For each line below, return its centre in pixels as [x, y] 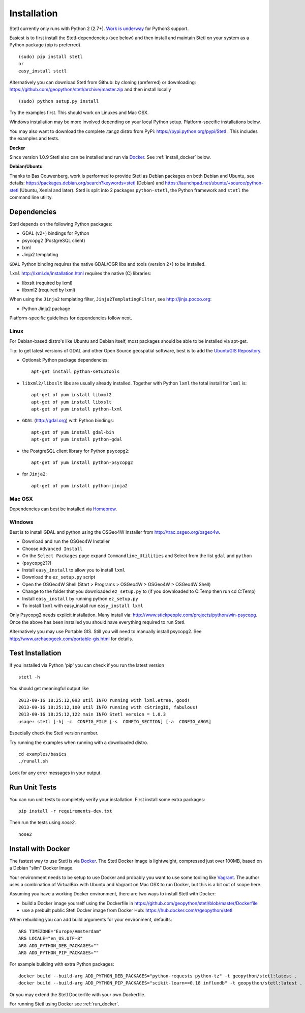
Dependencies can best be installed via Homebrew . [63, 509]
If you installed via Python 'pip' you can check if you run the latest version [87, 665]
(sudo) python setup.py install [59, 101]
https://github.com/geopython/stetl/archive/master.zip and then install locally [90, 90]
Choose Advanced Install [52, 549]
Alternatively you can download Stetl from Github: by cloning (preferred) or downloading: [103, 82]
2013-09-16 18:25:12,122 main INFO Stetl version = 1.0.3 [92, 715]
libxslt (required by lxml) [48, 283]
